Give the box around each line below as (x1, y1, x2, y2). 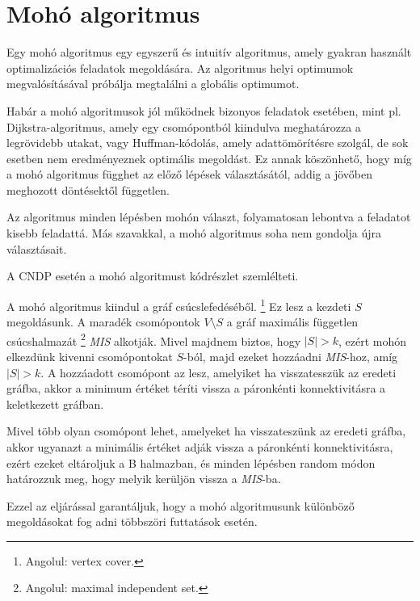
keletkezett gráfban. (6, 395, 104, 412)
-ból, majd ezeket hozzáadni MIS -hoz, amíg (183, 347, 398, 364)
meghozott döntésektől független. (6, 181, 170, 198)
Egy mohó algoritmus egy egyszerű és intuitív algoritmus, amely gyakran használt (6, 44, 412, 61)
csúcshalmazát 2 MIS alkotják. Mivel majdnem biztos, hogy (6, 330, 301, 349)
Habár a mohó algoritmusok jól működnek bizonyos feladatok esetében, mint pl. (6, 102, 401, 119)
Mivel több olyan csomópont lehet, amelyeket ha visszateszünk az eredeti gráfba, (6, 422, 406, 439)
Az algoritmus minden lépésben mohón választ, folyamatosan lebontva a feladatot (6, 208, 411, 225)
